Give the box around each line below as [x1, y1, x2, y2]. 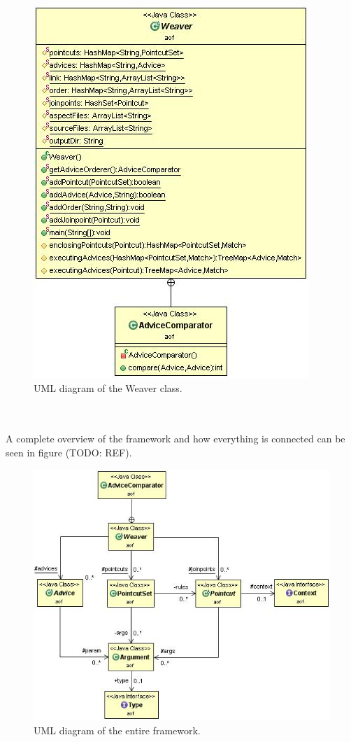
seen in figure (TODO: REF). [6, 444, 132, 459]
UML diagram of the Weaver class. [34, 380, 182, 395]
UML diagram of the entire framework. [34, 722, 201, 737]
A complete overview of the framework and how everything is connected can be [6, 431, 345, 446]
